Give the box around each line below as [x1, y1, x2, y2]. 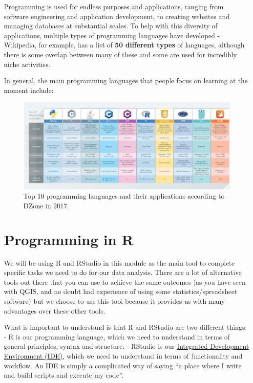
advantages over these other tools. [4, 305, 105, 315]
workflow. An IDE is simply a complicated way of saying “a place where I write [4, 360, 242, 370]
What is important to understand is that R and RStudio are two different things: [4, 322, 247, 332]
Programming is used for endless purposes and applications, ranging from [4, 1, 224, 11]
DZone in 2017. [23, 200, 69, 210]
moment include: [4, 85, 54, 95]
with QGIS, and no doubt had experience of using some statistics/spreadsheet [4, 286, 237, 296]
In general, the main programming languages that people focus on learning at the [4, 75, 248, 86]
